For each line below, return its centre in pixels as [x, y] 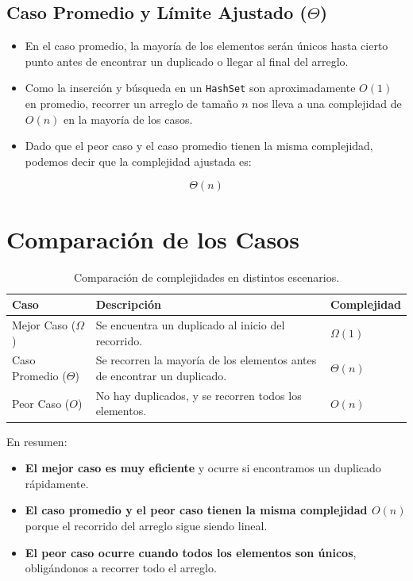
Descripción [128, 304]
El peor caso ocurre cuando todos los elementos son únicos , [191, 552]
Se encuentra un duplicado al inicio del [190, 324]
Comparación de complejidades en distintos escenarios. [206, 277]
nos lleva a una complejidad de [327, 104]
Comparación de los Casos [153, 239]
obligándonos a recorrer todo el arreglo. [121, 568]
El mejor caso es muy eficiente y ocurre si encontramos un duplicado [203, 468]
